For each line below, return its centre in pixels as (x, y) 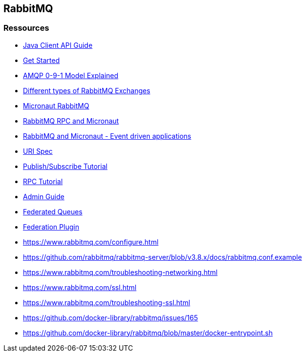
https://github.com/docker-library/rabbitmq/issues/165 (111, 317)
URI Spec (38, 151)
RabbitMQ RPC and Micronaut (71, 121)
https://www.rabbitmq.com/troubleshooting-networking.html (120, 272)
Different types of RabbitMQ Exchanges (87, 90)
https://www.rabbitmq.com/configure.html (91, 242)
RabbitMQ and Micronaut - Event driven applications (107, 136)
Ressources (26, 28)
